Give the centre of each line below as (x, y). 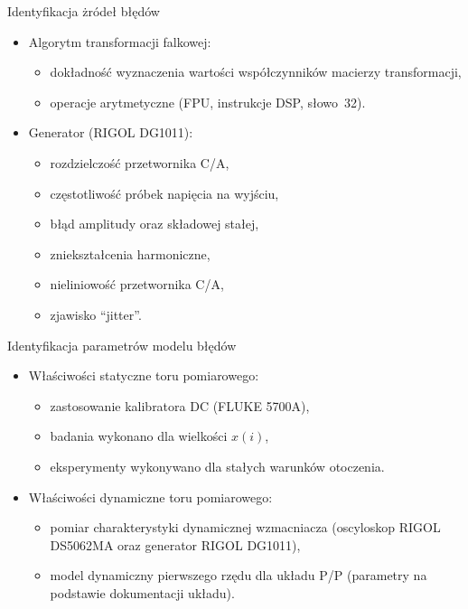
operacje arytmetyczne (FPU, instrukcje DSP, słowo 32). (208, 102)
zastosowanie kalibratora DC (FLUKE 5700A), (180, 405)
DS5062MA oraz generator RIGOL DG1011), (175, 544)
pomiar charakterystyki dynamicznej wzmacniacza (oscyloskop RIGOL (245, 527)
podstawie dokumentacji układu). (142, 592)
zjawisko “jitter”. (96, 314)
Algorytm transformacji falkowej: (120, 41)
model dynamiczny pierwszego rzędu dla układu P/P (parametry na (239, 575)
